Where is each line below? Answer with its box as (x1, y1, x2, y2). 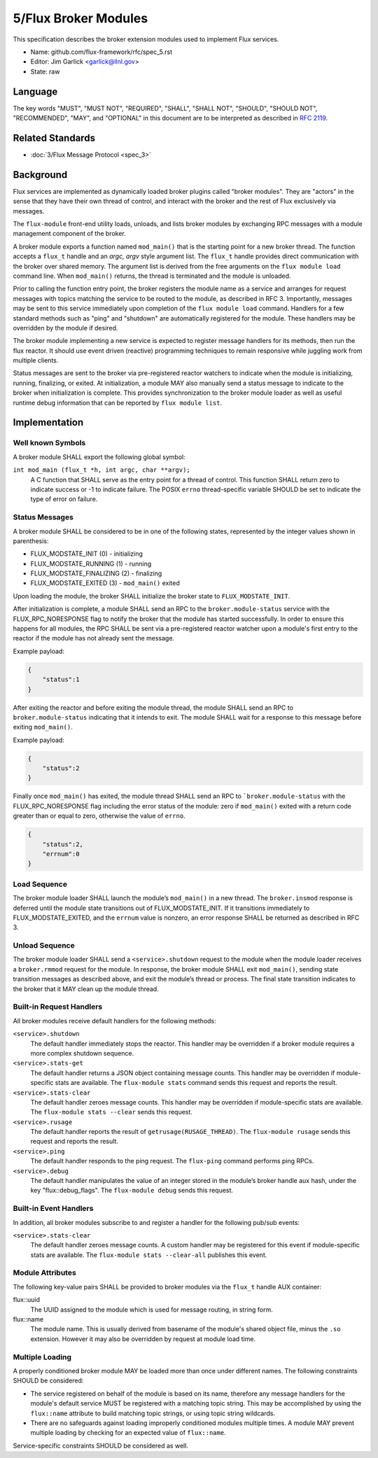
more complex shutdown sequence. (30, 1049, 134, 1057)
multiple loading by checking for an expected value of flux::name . (30, 1429, 227, 1437)
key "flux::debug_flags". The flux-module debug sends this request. (30, 1186, 234, 1195)
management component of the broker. (13, 230, 126, 238)
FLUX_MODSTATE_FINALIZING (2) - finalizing (30, 569, 162, 577)
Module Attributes (13, 1268, 76, 1277)
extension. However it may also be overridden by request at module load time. (30, 1334, 255, 1343)
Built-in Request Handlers (13, 1002, 103, 1011)
